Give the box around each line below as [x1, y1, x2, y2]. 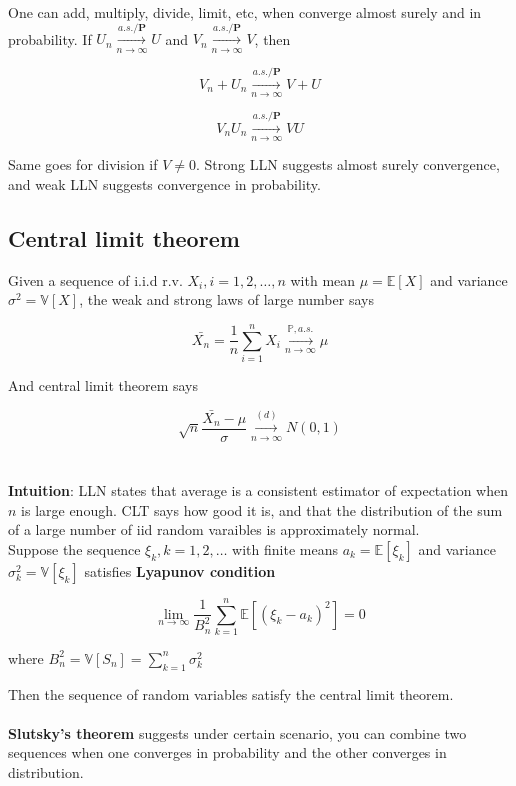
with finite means [232, 538, 338, 559]
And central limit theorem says [8, 374, 198, 395]
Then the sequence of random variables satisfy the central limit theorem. [8, 683, 454, 704]
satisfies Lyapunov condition [84, 560, 276, 581]
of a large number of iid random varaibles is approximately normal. [8, 519, 420, 540]
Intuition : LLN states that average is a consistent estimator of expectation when [8, 479, 508, 500]
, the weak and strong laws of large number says [79, 289, 374, 310]
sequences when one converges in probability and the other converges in [8, 742, 447, 763]
